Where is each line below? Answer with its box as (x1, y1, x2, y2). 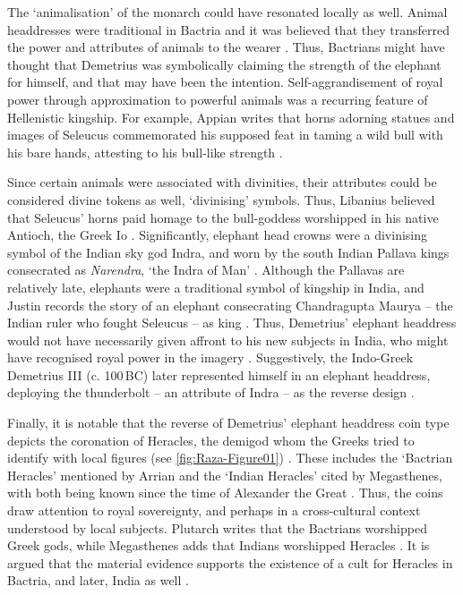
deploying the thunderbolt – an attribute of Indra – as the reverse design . (7, 383, 415, 402)
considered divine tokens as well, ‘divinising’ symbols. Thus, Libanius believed (7, 190, 435, 208)
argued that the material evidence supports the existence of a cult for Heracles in (7, 553, 453, 572)
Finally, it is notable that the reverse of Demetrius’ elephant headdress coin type (7, 413, 450, 432)
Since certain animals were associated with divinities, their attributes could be (7, 173, 437, 191)
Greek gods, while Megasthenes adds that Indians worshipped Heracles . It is (7, 536, 430, 555)
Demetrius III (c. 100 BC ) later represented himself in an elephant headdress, (7, 365, 431, 384)
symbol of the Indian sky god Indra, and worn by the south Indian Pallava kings (7, 242, 450, 261)
